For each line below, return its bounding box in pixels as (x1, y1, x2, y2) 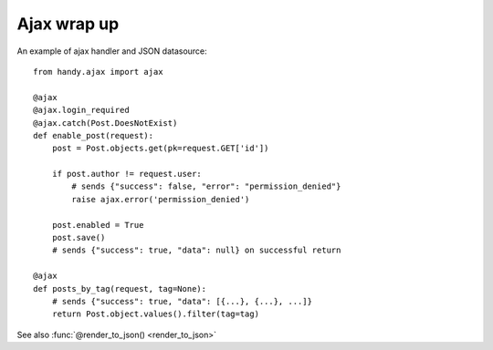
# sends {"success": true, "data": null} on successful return (51, 245, 341, 255)
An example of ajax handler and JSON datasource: (16, 46, 207, 57)
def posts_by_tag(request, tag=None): (33, 283, 207, 293)
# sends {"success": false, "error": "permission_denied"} (71, 181, 341, 191)
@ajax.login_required (33, 105, 130, 116)
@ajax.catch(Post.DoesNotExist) (33, 118, 178, 128)
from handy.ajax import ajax (33, 67, 163, 77)
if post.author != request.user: (51, 169, 203, 180)
